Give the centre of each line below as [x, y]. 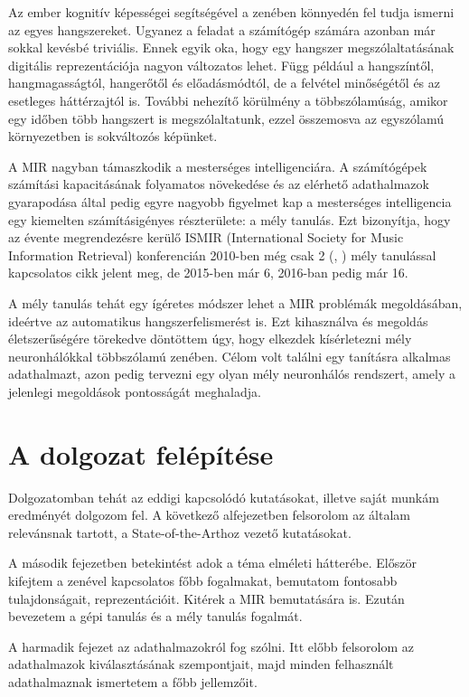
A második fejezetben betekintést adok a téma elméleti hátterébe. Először [212, 563]
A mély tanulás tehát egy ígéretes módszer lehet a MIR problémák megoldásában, [235, 302]
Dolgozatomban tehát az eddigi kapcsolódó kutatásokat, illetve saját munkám [224, 497]
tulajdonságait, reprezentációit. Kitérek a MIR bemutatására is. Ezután [206, 598]
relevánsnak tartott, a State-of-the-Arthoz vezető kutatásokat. [180, 532]
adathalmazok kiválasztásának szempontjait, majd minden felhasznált [201, 664]
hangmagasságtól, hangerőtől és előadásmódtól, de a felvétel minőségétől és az [225, 83]
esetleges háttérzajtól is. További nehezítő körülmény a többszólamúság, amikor [228, 100]
